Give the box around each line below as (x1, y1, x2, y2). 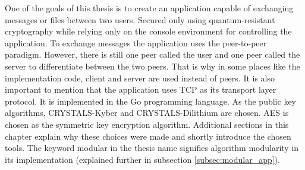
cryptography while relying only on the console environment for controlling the (5, 25, 292, 37)
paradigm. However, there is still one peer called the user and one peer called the (5, 48, 300, 61)
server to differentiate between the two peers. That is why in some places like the (5, 59, 300, 72)
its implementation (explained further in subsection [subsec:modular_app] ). (5, 153, 280, 165)
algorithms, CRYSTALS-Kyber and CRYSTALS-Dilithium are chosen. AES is (5, 106, 289, 119)
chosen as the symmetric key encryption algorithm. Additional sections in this (5, 118, 289, 130)
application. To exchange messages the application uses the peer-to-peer (5, 36, 267, 49)
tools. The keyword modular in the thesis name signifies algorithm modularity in (5, 141, 299, 154)
